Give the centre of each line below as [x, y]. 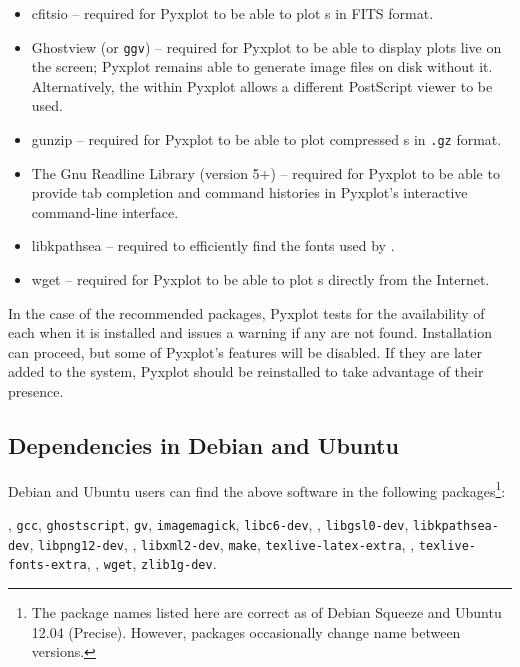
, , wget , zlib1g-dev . [151, 563]
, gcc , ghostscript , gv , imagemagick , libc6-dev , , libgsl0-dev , [208, 524]
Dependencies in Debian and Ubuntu [203, 445]
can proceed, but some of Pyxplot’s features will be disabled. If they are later [245, 351]
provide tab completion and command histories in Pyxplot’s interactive [249, 192]
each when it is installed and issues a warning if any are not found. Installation [250, 332]
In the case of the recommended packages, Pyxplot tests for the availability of [246, 312]
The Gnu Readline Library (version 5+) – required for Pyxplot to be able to [265, 172]
